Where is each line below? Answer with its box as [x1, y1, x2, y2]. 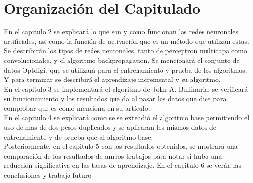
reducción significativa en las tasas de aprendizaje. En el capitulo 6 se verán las [4, 160, 241, 170]
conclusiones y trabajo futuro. [4, 170, 93, 180]
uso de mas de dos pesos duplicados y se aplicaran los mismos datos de [4, 122, 217, 132]
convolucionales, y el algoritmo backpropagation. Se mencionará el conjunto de [4, 55, 240, 65]
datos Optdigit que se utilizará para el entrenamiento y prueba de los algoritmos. [4, 64, 247, 75]
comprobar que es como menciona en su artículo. [4, 102, 150, 113]
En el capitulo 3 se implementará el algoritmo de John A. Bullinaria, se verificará [4, 83, 248, 94]
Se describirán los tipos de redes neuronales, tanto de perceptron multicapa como [4, 45, 247, 56]
